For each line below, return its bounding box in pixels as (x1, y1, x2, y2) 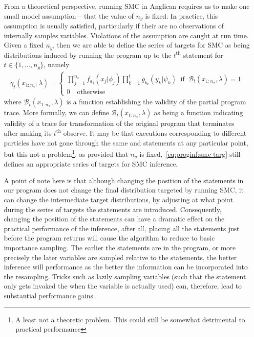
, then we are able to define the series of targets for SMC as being (53, 40, 250, 50)
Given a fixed (4, 40, 44, 50)
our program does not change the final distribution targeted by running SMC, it (4, 185, 244, 195)
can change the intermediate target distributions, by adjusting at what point (4, 194, 233, 204)
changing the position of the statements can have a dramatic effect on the (4, 214, 225, 224)
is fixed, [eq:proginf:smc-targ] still (139, 148, 241, 159)
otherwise (77, 89, 106, 96)
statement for (183, 49, 223, 60)
